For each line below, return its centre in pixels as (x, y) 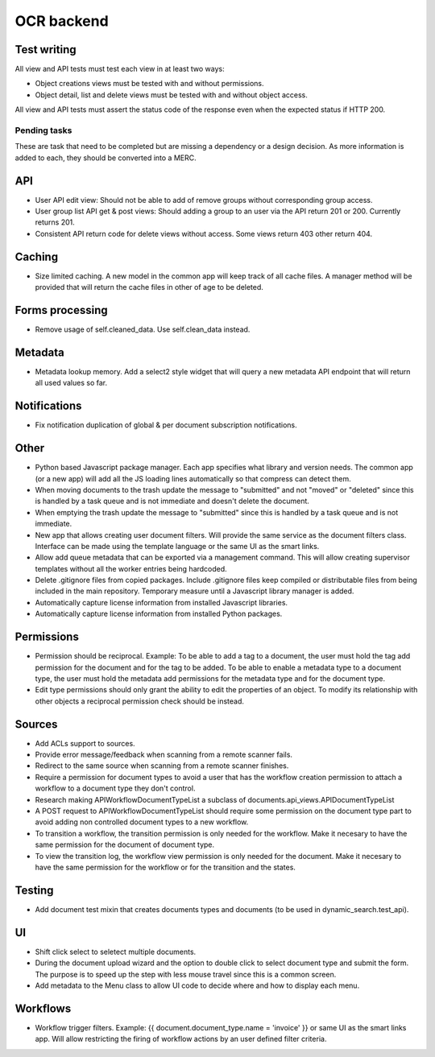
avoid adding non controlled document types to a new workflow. (142, 822)
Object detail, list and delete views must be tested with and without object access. (171, 95)
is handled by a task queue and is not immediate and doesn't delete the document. (172, 501)
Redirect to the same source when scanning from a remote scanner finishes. (162, 766)
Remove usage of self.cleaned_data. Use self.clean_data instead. (143, 329)
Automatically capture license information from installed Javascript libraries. (162, 602)
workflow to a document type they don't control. (115, 788)
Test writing (46, 50)
